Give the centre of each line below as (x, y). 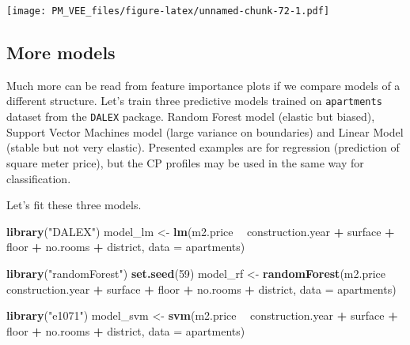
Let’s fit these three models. (74, 205)
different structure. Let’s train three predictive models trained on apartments (194, 101)
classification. (39, 178)
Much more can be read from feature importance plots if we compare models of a (203, 85)
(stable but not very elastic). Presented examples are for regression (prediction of (203, 147)
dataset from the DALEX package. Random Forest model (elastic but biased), (191, 116)
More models (61, 52)
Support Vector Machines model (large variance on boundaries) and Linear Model (205, 131)
